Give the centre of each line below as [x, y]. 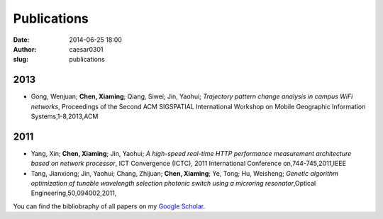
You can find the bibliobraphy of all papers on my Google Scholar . [109, 206]
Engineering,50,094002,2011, [74, 193]
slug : [21, 60]
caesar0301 [86, 49]
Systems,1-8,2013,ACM [65, 116]
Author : [25, 49]
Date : [21, 40]
